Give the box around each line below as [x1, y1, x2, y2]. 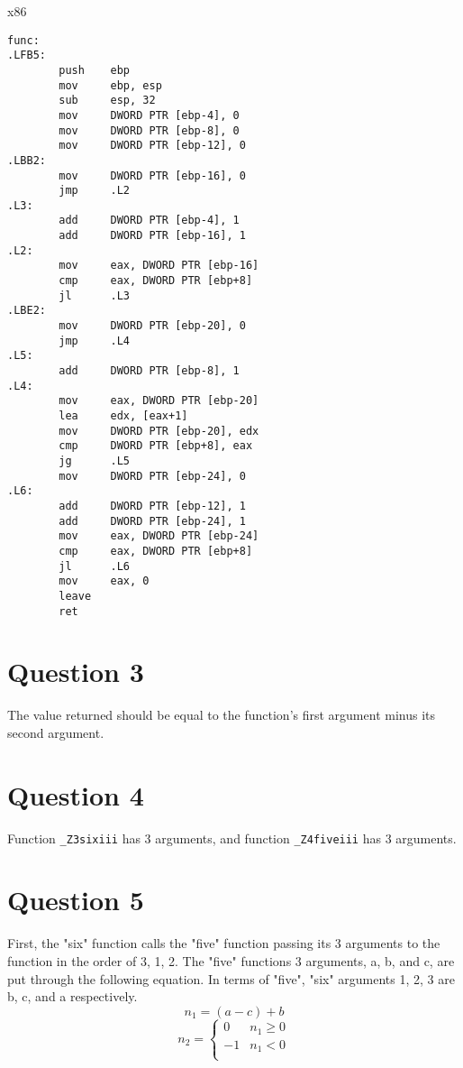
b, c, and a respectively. [7, 987, 138, 1006]
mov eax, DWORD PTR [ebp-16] [59, 259, 259, 272]
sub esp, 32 [59, 94, 156, 107]
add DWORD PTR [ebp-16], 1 [59, 229, 246, 243]
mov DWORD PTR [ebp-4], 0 [59, 108, 240, 122]
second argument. [7, 723, 104, 741]
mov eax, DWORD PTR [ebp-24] [59, 529, 259, 543]
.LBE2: [7, 304, 46, 318]
